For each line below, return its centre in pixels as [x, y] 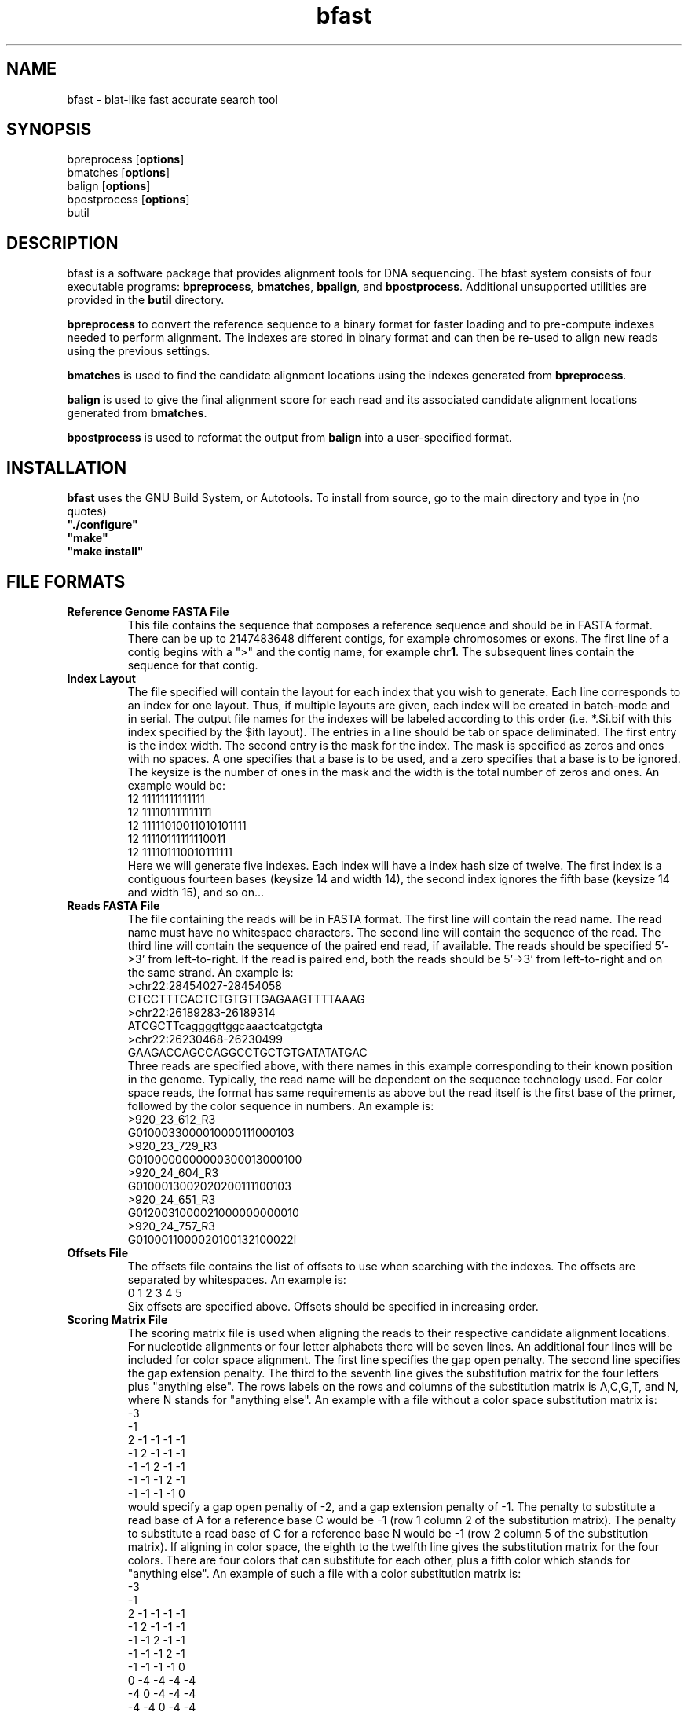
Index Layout [101, 678]
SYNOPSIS [49, 130]
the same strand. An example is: [210, 972]
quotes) [87, 511]
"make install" [105, 552]
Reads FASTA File [113, 905]
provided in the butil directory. [146, 300]
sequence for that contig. [193, 665]
